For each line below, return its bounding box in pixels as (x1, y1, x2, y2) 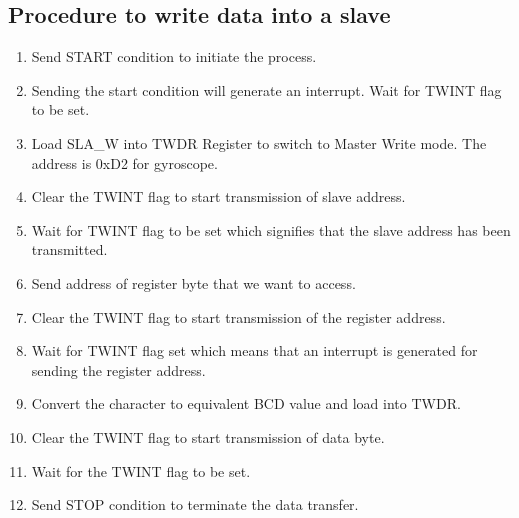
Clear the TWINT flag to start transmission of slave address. (31, 186, 406, 207)
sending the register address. (31, 359, 206, 380)
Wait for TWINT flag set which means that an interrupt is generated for (31, 340, 478, 361)
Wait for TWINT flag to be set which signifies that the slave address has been (31, 219, 511, 240)
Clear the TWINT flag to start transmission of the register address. (31, 306, 446, 327)
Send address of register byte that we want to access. (31, 272, 356, 293)
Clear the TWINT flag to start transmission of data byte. (31, 426, 385, 447)
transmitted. (31, 239, 108, 260)
